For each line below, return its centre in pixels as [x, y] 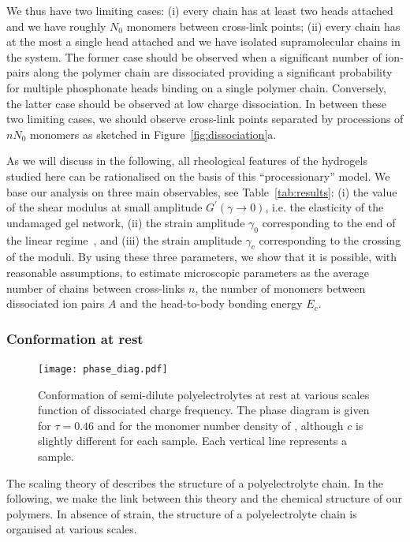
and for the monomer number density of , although [220, 425]
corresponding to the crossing [330, 239]
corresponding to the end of [329, 222]
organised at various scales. [72, 529]
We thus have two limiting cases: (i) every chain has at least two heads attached [200, 10]
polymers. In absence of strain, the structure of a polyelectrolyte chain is [182, 513]
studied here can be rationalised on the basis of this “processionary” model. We [198, 176]
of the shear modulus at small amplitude [104, 207]
